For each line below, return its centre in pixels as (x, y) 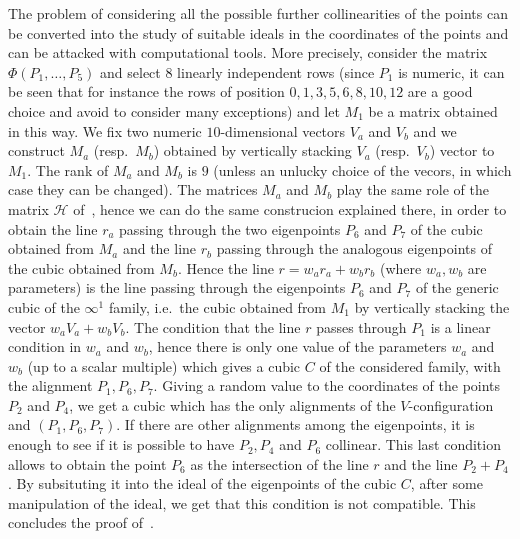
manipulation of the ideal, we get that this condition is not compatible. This (242, 502)
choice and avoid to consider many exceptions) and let (174, 110)
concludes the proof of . (81, 522)
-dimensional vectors (283, 130)
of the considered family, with (410, 365)
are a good (440, 91)
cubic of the (44, 306)
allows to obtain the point (87, 463)
